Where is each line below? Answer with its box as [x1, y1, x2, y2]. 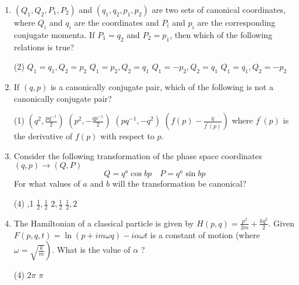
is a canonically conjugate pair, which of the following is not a [50, 80, 274, 92]
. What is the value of [52, 243, 131, 256]
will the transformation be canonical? [112, 177, 247, 190]
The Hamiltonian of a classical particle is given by [13, 217, 194, 229]
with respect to [100, 130, 155, 142]
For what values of [13, 177, 80, 190]
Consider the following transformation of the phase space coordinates [13, 149, 263, 162]
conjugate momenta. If [13, 28, 95, 40]
